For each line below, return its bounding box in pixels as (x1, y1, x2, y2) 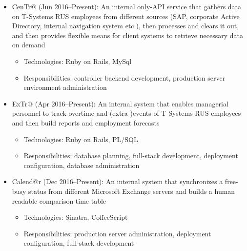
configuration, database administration (23, 160, 140, 170)
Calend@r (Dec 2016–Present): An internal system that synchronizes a (12, 176, 223, 187)
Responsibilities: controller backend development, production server (23, 72, 226, 83)
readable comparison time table (12, 195, 106, 206)
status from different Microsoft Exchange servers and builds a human (28, 186, 235, 196)
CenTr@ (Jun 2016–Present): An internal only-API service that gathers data (12, 1, 242, 11)
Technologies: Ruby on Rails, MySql (23, 56, 132, 66)
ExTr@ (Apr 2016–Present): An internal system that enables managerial (12, 98, 228, 108)
